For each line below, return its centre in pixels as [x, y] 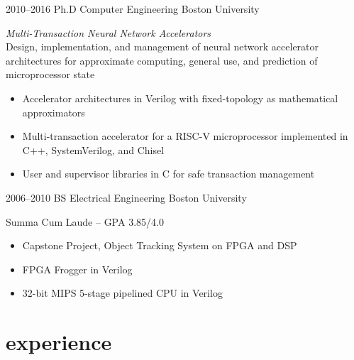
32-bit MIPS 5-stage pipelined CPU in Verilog [122, 293]
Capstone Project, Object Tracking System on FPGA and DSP [160, 245]
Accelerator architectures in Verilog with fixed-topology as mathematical [180, 98]
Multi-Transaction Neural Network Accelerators [109, 32]
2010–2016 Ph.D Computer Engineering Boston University [133, 9]
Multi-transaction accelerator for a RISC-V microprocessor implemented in [185, 136]
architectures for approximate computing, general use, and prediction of [162, 60]
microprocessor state [50, 74]
